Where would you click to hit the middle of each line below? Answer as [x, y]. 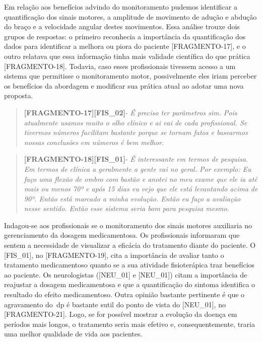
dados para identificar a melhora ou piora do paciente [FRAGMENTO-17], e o [125, 46]
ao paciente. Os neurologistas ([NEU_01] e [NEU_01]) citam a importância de [126, 274]
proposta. [19, 95]
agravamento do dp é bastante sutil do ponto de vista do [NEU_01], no [115, 304]
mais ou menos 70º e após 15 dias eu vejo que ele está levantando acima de [141, 189]
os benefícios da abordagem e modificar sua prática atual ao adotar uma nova [124, 85]
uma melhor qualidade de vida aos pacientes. [73, 334]
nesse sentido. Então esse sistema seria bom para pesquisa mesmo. [126, 208]
